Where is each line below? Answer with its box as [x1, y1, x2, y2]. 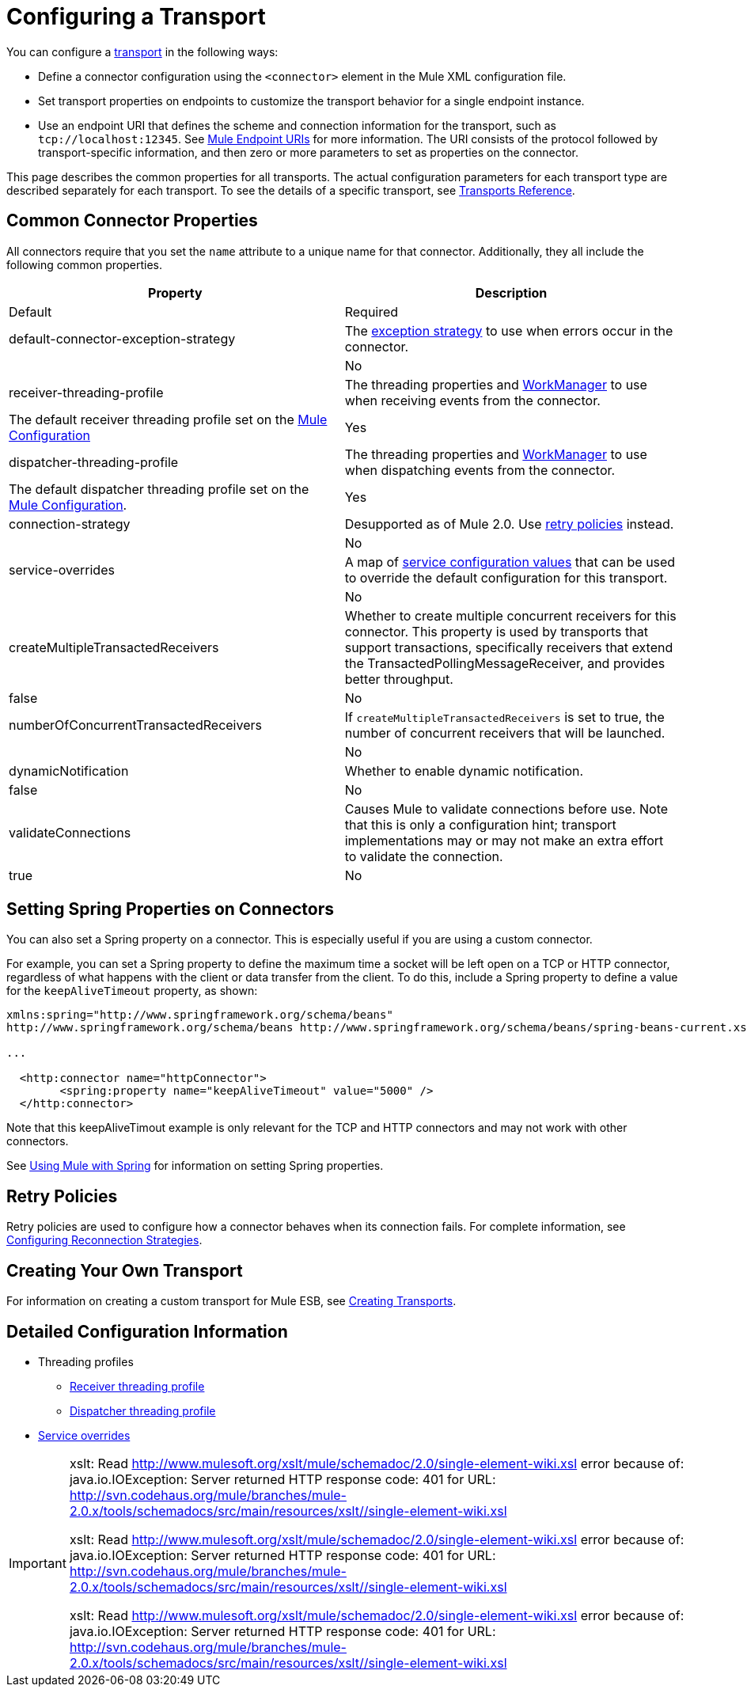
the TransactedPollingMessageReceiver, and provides [344, 655, 665, 671]
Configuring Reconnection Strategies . [6, 1233, 203, 1247]
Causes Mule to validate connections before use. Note [344, 800, 669, 817]
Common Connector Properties [6, 211, 258, 231]
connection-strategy [9, 515, 131, 532]
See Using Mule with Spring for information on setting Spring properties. [6, 1159, 384, 1173]
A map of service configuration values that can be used [344, 553, 676, 570]
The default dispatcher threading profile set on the [9, 480, 309, 497]
